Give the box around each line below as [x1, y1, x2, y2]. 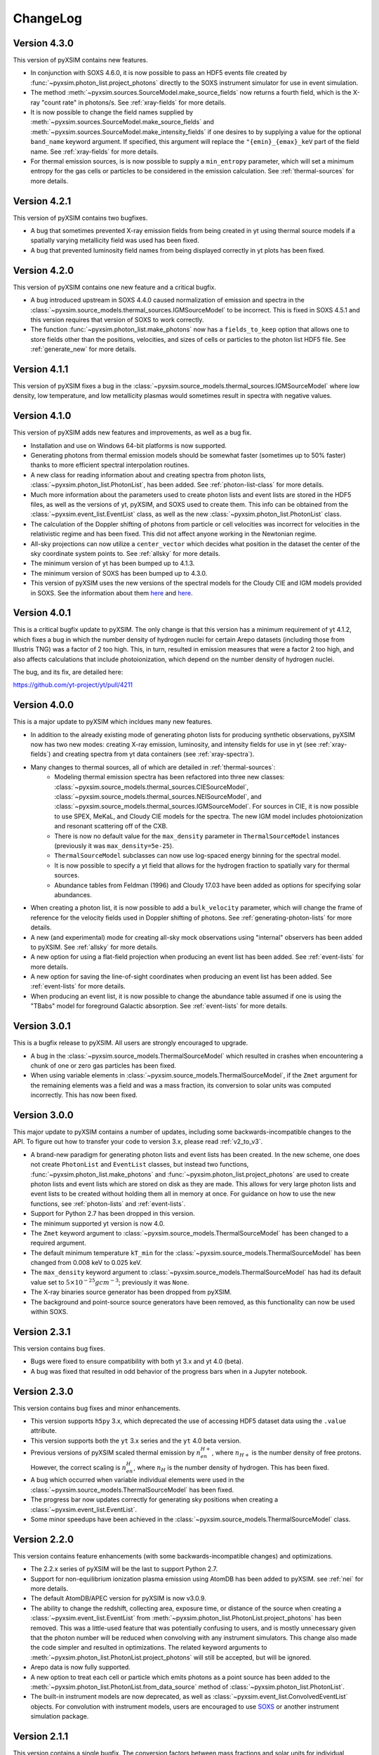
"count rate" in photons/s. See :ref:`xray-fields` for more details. [41, 98, 226, 107]
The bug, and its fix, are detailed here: [13, 668, 124, 676]
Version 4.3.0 [13, 37, 74, 49]
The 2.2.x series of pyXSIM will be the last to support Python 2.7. [30, 1565, 218, 1573]
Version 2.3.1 [13, 1325, 71, 1337]
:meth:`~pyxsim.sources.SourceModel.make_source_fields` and [30, 118, 214, 126]
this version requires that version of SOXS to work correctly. [30, 315, 204, 324]
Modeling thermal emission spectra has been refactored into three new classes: [54, 773, 285, 781]
